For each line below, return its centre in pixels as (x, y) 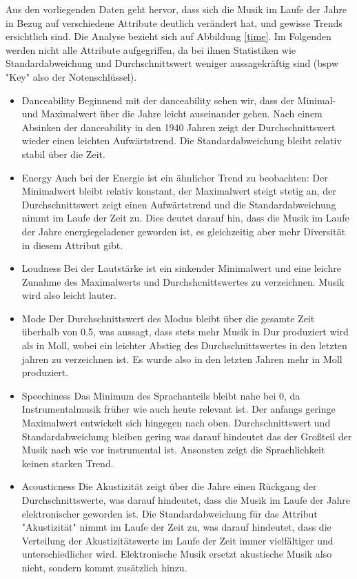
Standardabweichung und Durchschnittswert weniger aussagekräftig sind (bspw (172, 63)
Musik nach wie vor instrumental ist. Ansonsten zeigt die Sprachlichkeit (173, 450)
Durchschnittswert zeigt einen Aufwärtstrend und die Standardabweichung (179, 204)
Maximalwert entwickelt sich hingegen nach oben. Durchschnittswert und (176, 423)
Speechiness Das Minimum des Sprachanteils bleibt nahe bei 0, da (161, 395)
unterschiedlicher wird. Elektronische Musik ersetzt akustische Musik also (177, 554)
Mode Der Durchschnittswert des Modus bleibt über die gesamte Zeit (168, 318)
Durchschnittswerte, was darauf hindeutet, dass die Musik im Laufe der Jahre (186, 500)
